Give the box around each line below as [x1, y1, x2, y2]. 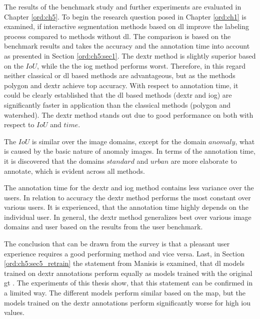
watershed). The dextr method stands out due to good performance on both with [4, 109, 253, 120]
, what [235, 136, 255, 146]
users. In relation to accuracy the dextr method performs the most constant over [4, 192, 251, 202]
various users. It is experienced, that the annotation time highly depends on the [4, 202, 248, 212]
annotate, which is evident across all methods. [4, 165, 145, 176]
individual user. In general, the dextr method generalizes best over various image [4, 211, 251, 222]
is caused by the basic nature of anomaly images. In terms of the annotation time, [4, 146, 255, 156]
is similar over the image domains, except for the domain [31, 136, 206, 146]
